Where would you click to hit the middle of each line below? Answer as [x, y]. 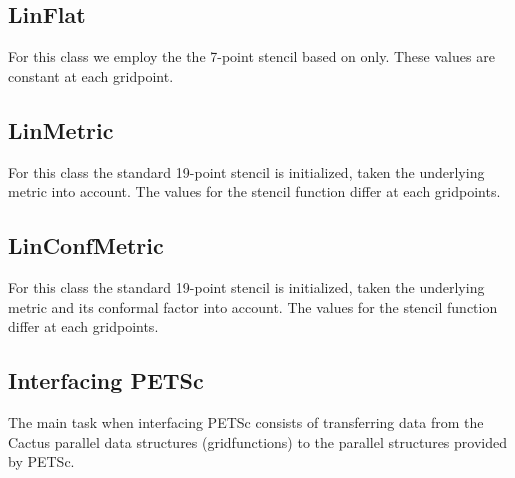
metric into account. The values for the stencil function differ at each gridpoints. [254, 191]
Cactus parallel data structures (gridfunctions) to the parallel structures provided [257, 441]
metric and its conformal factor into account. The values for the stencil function [253, 306]
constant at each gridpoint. [91, 75]
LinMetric [61, 129]
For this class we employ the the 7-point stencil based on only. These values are [251, 56]
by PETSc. [41, 461]
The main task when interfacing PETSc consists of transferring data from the [246, 421]
